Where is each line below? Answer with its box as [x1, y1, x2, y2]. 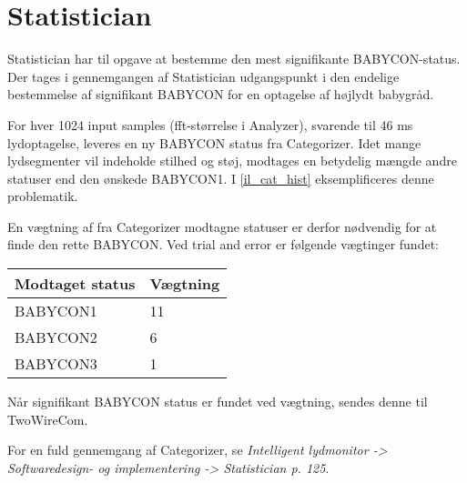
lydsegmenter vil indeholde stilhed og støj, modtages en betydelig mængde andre [7, 151, 457, 170]
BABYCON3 [15, 353, 97, 375]
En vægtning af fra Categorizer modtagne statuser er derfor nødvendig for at [7, 216, 437, 236]
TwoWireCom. [7, 409, 88, 428]
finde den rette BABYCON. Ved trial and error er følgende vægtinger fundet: [7, 235, 439, 254]
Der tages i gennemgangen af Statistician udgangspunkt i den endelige [7, 66, 400, 86]
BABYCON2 [15, 327, 97, 348]
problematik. [7, 186, 78, 206]
